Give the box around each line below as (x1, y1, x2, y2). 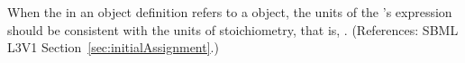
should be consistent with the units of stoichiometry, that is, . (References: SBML (7, 20, 459, 39)
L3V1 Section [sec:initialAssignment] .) (7, 38, 219, 57)
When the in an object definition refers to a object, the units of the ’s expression (7, 3, 452, 21)
